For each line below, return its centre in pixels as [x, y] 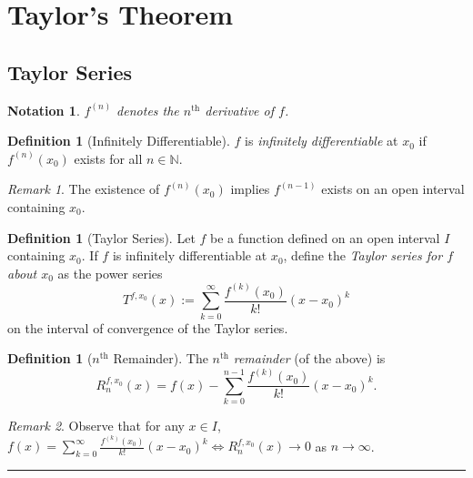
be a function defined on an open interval [325, 237]
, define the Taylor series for [363, 255]
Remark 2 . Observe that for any [96, 425]
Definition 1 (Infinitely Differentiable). [119, 141]
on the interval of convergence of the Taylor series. [148, 327]
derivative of [239, 110]
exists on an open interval [393, 189]
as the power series [110, 273]
